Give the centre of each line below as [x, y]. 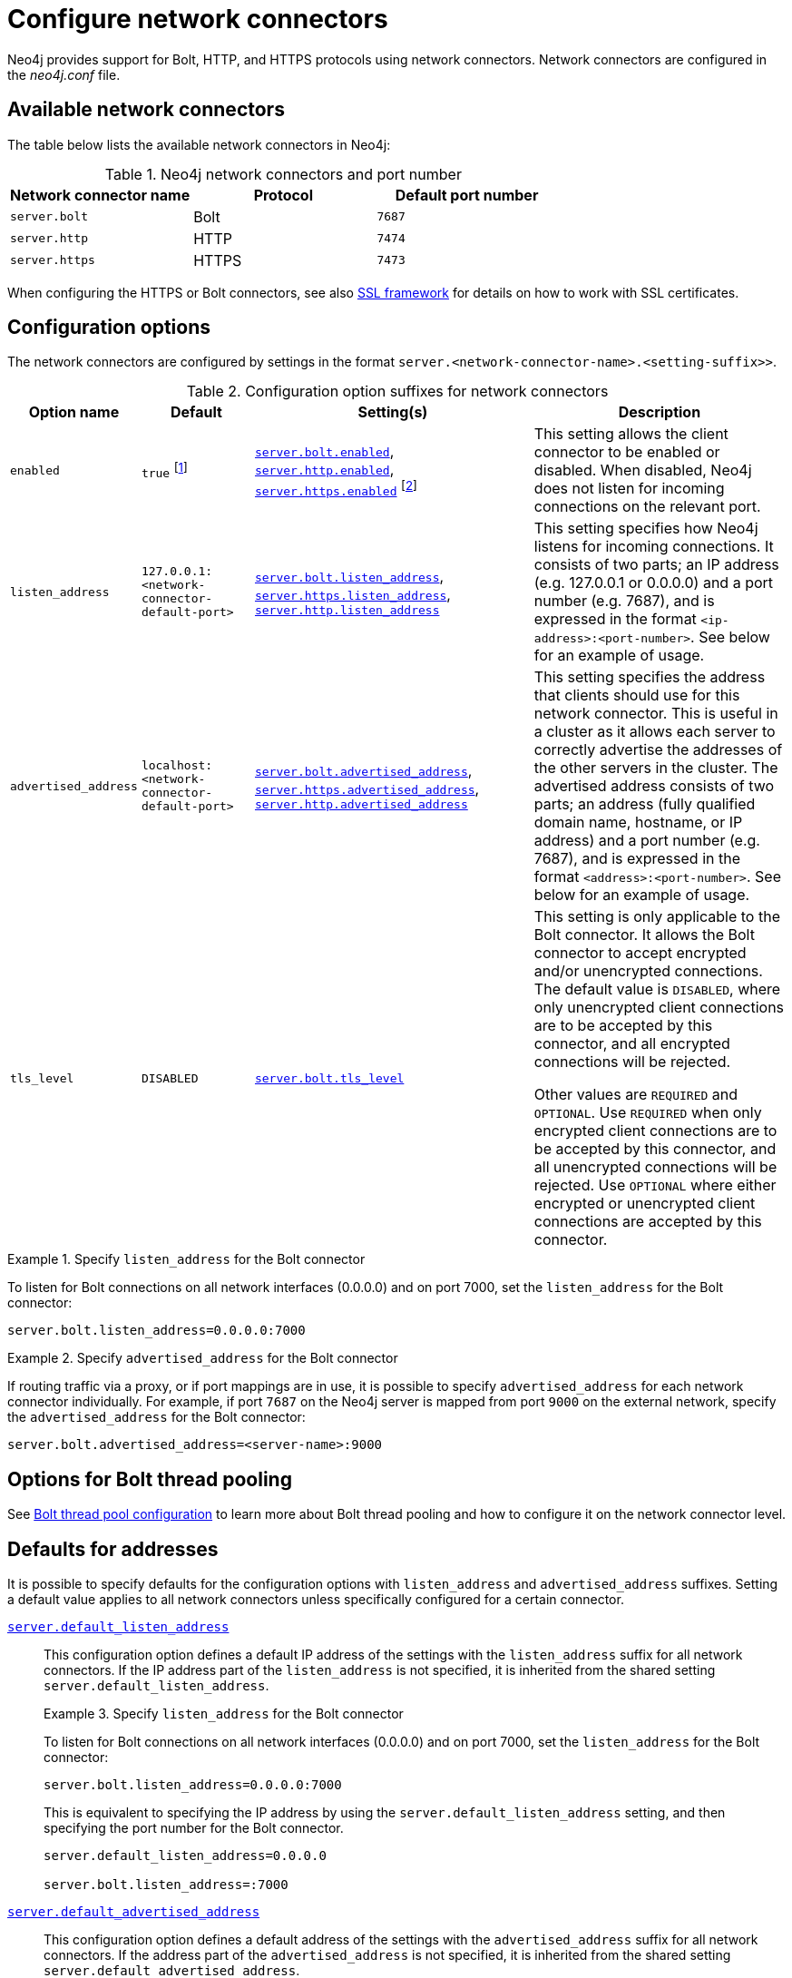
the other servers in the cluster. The [656, 768]
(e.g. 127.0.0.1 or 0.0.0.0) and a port [654, 583]
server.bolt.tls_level [329, 1078]
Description [660, 412]
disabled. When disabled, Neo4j [643, 470]
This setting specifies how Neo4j [646, 529]
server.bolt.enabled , [324, 450]
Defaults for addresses [113, 1549]
